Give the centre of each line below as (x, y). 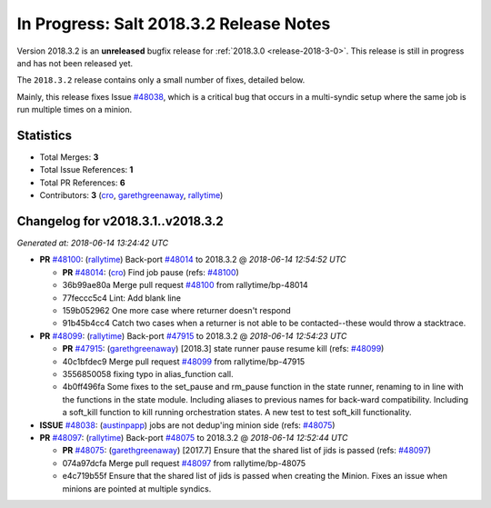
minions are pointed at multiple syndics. (137, 488)
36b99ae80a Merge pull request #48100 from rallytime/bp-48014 (185, 285)
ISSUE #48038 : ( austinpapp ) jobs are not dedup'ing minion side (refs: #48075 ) (187, 425)
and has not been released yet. (75, 63)
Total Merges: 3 (69, 157)
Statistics (45, 135)
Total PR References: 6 (83, 183)
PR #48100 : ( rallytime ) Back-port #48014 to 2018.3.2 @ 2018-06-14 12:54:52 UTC (193, 260)
